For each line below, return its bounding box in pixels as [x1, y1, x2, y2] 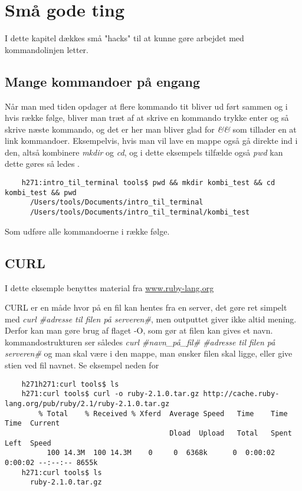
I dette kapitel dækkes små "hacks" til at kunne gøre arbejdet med [5, 32, 244, 44]
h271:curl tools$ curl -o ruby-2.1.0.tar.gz [21, 390, 199, 398]
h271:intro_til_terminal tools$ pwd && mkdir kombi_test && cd [21, 179, 275, 187]
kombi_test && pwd [5, 188, 77, 197]
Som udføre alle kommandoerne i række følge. [5, 225, 170, 237]
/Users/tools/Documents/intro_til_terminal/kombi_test [29, 208, 250, 217]
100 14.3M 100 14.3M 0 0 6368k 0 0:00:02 [47, 449, 275, 457]
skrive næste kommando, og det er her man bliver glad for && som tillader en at [5, 123, 297, 135]
